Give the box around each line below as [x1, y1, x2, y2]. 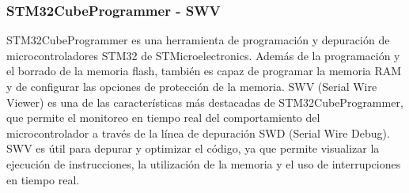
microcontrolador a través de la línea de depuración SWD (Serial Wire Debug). [6, 124, 390, 141]
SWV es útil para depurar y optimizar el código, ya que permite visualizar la [6, 140, 380, 157]
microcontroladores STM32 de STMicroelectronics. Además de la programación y [6, 47, 400, 63]
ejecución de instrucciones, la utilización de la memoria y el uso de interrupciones [6, 155, 401, 172]
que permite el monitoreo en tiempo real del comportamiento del [6, 109, 320, 126]
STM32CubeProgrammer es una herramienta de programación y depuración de [6, 32, 390, 48]
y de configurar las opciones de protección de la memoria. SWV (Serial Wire [6, 78, 377, 94]
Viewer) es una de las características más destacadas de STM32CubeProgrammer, [6, 93, 403, 110]
